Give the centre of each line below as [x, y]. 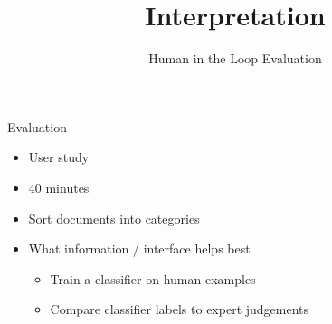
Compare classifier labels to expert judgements [180, 309]
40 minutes [59, 187]
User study [59, 157]
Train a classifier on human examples [153, 278]
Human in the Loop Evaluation [235, 58]
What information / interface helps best [139, 248]
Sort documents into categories [114, 218]
